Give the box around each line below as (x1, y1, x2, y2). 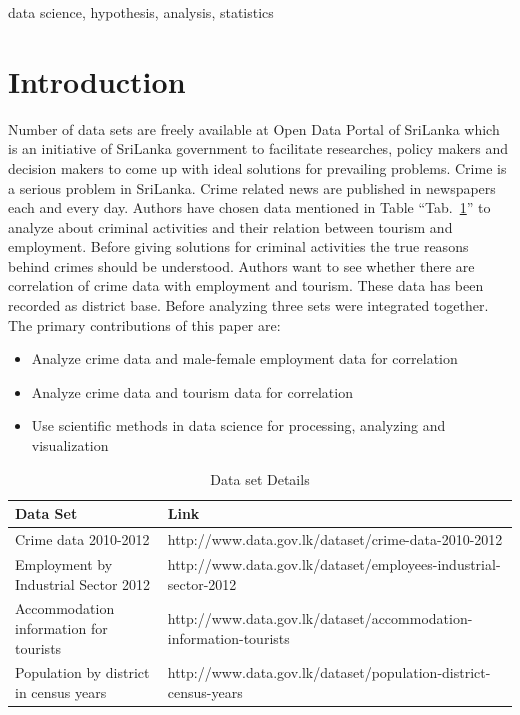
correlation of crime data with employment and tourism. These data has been (8, 275, 484, 296)
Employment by (15, 553, 113, 574)
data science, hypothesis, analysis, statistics (8, 2, 274, 22)
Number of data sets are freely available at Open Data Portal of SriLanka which (8, 118, 500, 139)
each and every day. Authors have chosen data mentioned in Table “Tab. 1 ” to (8, 197, 491, 218)
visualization (31, 435, 109, 456)
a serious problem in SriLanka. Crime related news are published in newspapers (8, 177, 496, 198)
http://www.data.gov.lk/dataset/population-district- (167, 662, 491, 683)
